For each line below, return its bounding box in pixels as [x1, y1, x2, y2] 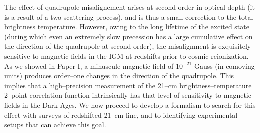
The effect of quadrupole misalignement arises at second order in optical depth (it [4, 2, 255, 12]
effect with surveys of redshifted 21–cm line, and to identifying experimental [4, 109, 238, 120]
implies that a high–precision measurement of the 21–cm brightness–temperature [4, 80, 252, 90]
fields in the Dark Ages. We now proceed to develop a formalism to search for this [4, 99, 256, 110]
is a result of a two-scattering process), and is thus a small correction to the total [4, 11, 253, 22]
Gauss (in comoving [194, 60, 255, 71]
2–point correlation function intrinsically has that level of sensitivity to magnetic [4, 90, 251, 100]
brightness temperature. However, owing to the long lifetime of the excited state [4, 21, 249, 32]
